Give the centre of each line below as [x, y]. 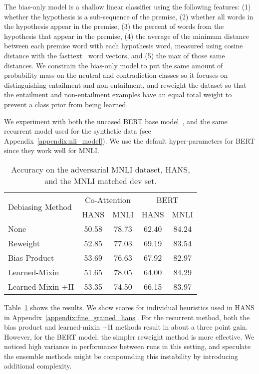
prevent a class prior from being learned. [66, 104]
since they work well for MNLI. [52, 150]
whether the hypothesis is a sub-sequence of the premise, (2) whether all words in [129, 16]
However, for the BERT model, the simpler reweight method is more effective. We [129, 336]
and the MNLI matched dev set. [101, 181]
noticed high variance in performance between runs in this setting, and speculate [127, 346]
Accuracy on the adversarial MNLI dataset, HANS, [101, 169]
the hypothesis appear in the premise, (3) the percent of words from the [114, 26]
